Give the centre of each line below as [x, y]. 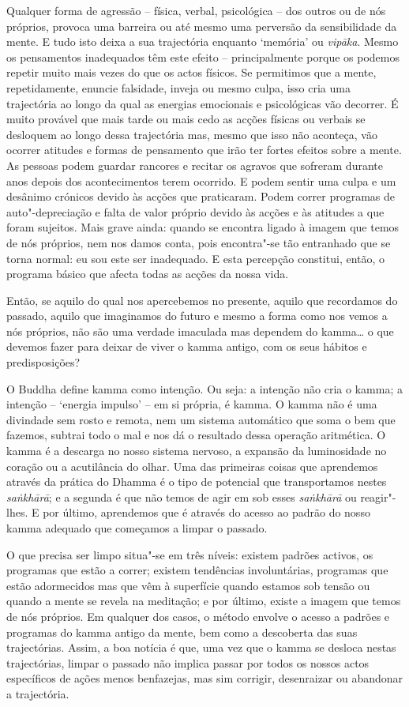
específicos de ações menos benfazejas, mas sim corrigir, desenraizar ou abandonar [205, 678]
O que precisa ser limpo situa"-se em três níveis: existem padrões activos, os [190, 554]
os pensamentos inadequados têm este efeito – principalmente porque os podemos [203, 56]
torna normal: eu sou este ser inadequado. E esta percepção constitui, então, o [196, 258]
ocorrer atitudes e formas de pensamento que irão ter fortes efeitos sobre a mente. [204, 150]
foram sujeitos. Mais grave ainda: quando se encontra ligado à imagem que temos [203, 227]
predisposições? [43, 362]
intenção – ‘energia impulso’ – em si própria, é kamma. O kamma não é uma [192, 404]
